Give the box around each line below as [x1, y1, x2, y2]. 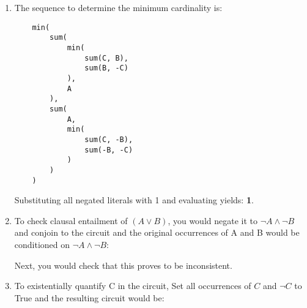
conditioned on [14, 238, 70, 251]
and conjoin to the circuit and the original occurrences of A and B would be [14, 226, 300, 239]
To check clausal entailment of [14, 214, 128, 227]
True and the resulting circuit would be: [14, 291, 165, 304]
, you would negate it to [168, 214, 258, 227]
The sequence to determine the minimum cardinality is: [14, 1, 223, 14]
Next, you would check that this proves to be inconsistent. [14, 258, 232, 271]
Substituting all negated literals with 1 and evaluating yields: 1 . [14, 193, 254, 206]
